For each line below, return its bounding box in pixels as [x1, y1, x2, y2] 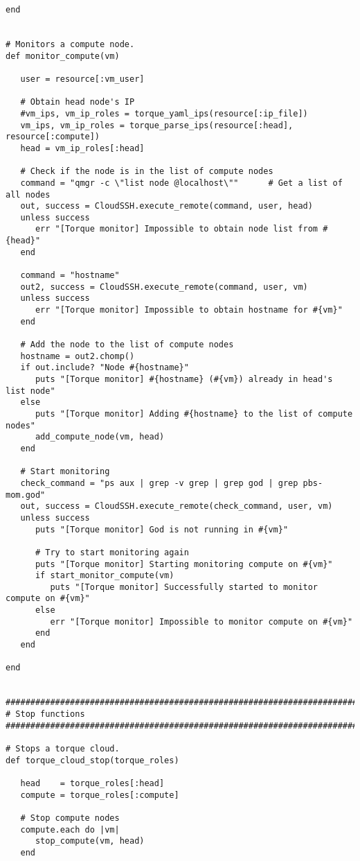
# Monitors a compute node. [6, 39, 135, 49]
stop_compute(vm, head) [35, 836, 145, 846]
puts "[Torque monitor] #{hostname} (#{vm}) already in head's [35, 374, 333, 384]
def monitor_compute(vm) [6, 51, 120, 61]
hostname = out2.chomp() [20, 351, 135, 361]
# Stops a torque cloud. [6, 744, 120, 754]
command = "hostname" [20, 270, 120, 281]
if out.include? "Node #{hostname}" [20, 363, 189, 373]
